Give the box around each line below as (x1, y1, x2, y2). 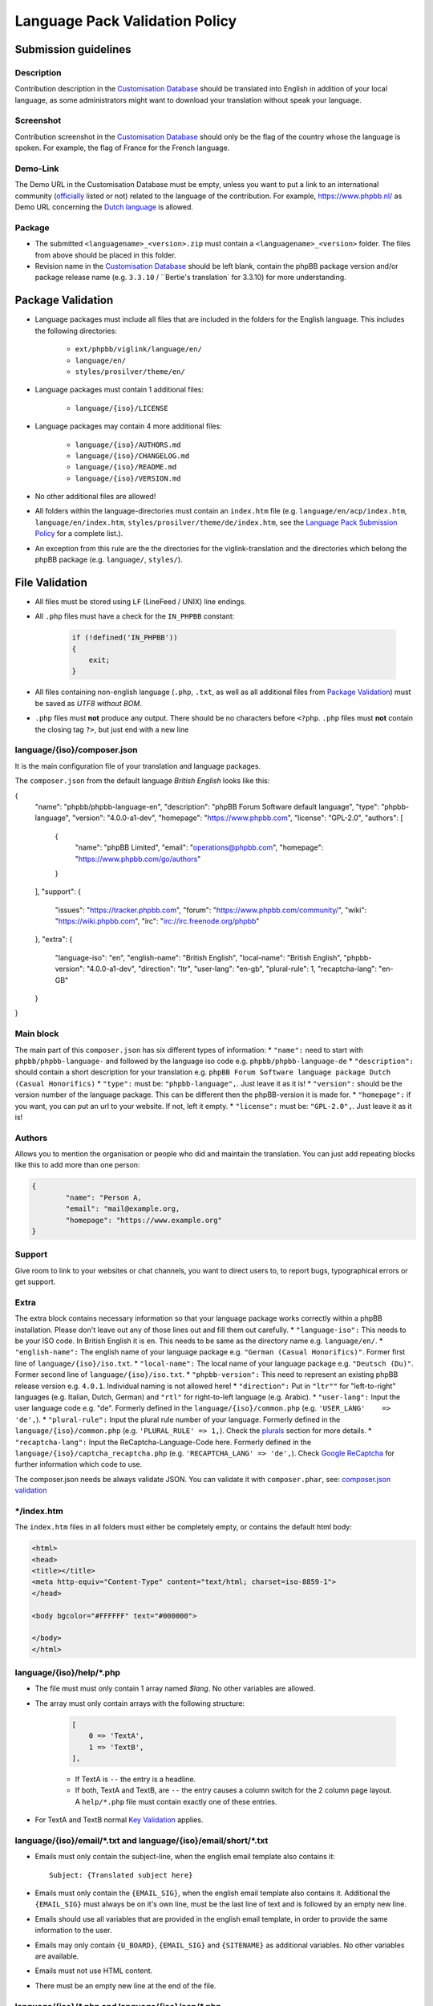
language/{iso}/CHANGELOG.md (75, 451, 190, 461)
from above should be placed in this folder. (34, 250, 176, 260)
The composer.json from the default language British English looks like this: (14, 776, 270, 786)
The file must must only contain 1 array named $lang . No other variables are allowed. (34, 1683, 316, 1693)
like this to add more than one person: (14, 1160, 140, 1170)
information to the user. (34, 1926, 112, 1935)
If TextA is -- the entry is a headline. (75, 1774, 196, 1784)
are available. (34, 1951, 79, 1961)
